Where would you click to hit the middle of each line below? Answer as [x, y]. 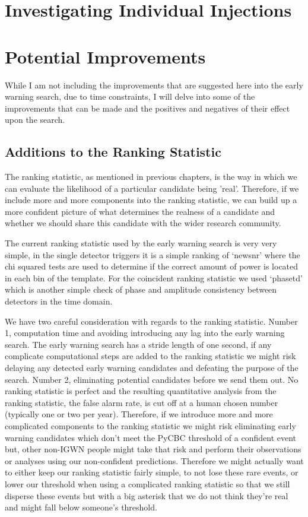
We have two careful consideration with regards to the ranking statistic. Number [151, 321]
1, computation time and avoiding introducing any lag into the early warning [145, 333]
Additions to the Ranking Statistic [113, 152]
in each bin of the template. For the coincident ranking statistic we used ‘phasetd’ [154, 277]
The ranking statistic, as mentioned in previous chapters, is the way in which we [151, 177]
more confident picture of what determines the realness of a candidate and [140, 211]
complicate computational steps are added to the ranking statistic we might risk [150, 356]
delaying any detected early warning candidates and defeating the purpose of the [152, 367]
